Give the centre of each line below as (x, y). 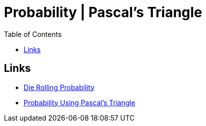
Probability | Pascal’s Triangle (103, 12)
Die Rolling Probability (59, 87)
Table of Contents (33, 34)
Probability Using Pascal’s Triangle (80, 102)
